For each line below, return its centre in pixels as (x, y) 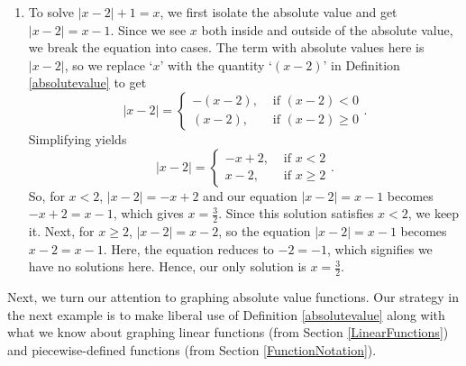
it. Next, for (61, 230)
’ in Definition (361, 64)
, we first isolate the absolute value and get (279, 12)
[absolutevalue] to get (87, 82)
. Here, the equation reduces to (188, 248)
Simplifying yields (78, 138)
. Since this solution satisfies (296, 213)
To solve (51, 12)
